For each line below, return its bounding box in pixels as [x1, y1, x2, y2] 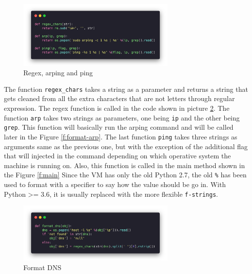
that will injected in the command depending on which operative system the [4, 151, 231, 161]
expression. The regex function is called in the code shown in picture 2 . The [4, 103, 230, 113]
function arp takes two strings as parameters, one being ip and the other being [4, 112, 240, 122]
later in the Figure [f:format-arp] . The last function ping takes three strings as [4, 131, 237, 141]
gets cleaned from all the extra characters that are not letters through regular [4, 93, 235, 103]
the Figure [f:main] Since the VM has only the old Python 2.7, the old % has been [4, 170, 247, 180]
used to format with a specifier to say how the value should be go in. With [4, 179, 226, 189]
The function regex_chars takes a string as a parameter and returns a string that [4, 84, 248, 94]
